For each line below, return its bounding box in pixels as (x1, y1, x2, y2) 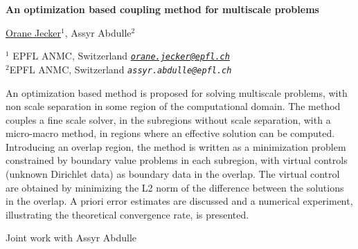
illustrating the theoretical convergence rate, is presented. (6, 207, 249, 221)
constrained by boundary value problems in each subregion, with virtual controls (6, 153, 348, 167)
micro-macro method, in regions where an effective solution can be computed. (6, 126, 335, 140)
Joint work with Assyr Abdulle (6, 230, 137, 245)
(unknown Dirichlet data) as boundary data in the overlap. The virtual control (6, 167, 340, 181)
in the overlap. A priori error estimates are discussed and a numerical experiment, (6, 194, 353, 208)
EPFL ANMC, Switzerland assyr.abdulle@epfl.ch (9, 62, 232, 76)
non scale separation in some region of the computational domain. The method (6, 99, 341, 113)
